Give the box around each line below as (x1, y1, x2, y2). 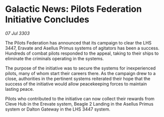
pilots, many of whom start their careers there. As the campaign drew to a (5, 70, 156, 76)
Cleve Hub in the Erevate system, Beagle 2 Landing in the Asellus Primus (5, 101, 154, 107)
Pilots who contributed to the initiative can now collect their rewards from (5, 95, 155, 102)
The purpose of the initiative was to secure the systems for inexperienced (5, 65, 156, 71)
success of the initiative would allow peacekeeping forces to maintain (5, 80, 147, 87)
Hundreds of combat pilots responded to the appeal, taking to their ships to (5, 50, 159, 56)
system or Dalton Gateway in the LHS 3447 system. (5, 106, 110, 112)
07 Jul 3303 (5, 30, 30, 36)
